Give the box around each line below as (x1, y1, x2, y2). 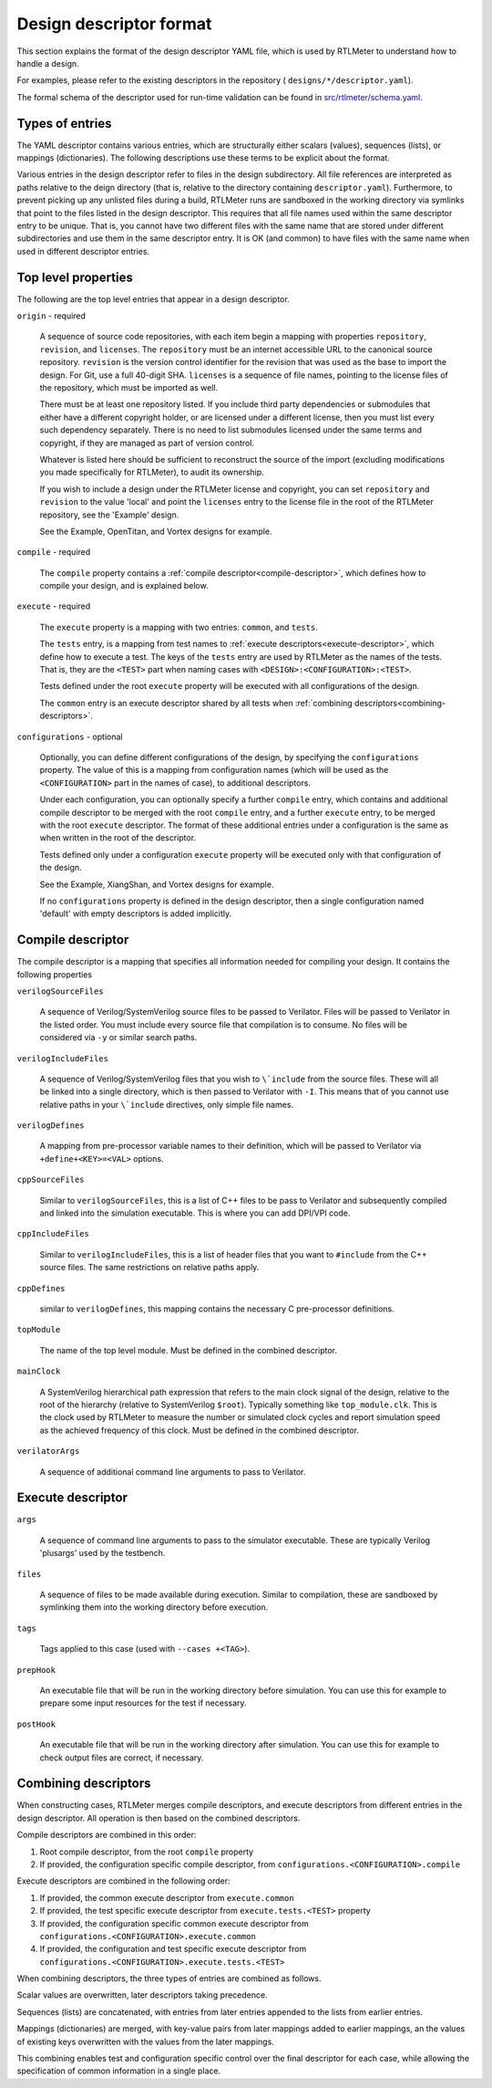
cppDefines (16, 1283, 66, 1293)
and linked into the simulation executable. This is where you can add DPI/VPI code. (39, 1207, 351, 1218)
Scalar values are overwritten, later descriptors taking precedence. (16, 1989, 268, 2000)
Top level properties (16, 269, 134, 285)
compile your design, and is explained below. (39, 580, 209, 591)
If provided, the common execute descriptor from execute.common (39, 1892, 295, 1903)
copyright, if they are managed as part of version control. (39, 437, 255, 448)
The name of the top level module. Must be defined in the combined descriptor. (39, 1344, 337, 1355)
